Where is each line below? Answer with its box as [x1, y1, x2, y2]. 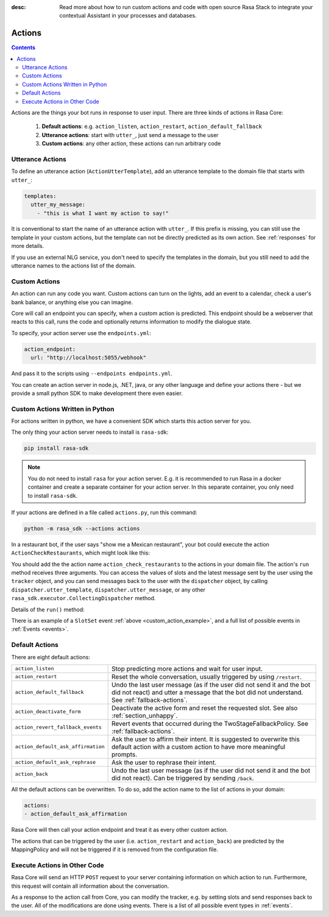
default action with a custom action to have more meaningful [111, 742, 286, 751]
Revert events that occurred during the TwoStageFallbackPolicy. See [111, 719, 309, 728]
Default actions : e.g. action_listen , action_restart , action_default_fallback [41, 122, 262, 130]
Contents [11, 44, 36, 51]
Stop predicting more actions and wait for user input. [111, 664, 263, 673]
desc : [11, 4, 26, 10]
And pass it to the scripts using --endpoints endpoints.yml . [11, 370, 173, 377]
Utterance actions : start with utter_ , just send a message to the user [41, 131, 219, 138]
